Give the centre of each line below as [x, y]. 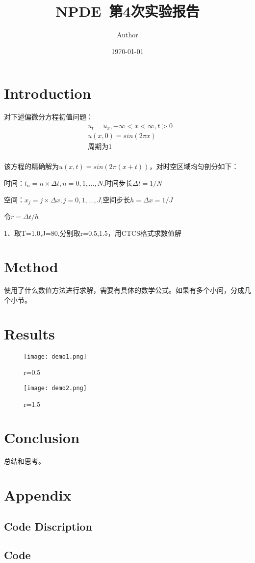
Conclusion [42, 437]
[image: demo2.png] [55, 388]
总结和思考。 [25, 461]
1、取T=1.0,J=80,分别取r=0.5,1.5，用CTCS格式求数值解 [93, 233]
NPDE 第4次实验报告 [127, 11]
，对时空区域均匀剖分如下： [194, 166]
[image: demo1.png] [55, 356]
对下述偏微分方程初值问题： [49, 117]
